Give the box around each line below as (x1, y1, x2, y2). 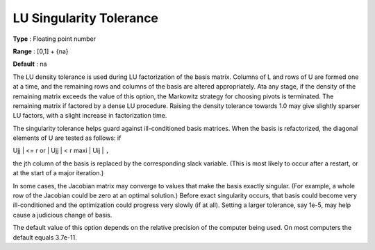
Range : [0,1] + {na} (12, 47, 69, 55)
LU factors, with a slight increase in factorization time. (12, 111, 167, 120)
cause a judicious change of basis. (12, 211, 112, 219)
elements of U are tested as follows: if (12, 134, 122, 142)
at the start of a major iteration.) (12, 169, 104, 177)
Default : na (12, 60, 47, 69)
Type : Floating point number (12, 35, 97, 43)
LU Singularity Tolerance (12, 10, 159, 26)
